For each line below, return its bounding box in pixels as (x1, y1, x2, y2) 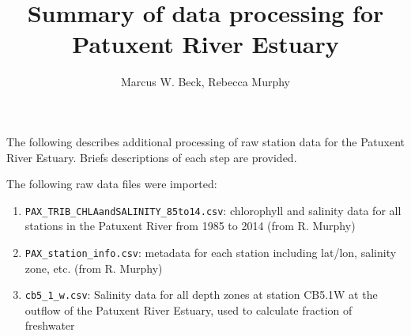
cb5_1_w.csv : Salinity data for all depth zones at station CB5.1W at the (25, 286, 378, 303)
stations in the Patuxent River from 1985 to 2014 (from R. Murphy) (25, 217, 356, 234)
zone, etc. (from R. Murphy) (25, 259, 163, 276)
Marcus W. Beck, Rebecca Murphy (120, 74, 291, 90)
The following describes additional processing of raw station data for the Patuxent (6, 133, 405, 149)
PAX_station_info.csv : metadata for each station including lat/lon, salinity (25, 244, 397, 260)
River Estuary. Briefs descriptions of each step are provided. (6, 149, 297, 165)
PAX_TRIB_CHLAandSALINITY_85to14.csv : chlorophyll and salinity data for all (25, 202, 402, 218)
